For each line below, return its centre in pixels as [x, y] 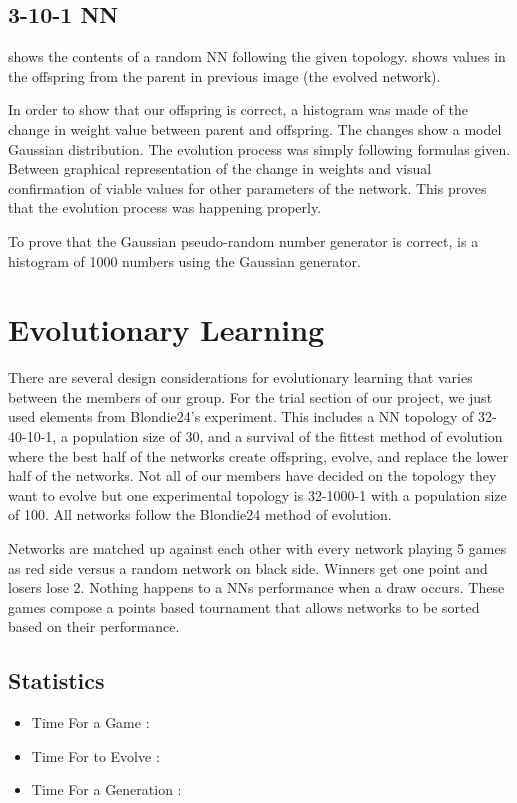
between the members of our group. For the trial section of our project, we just [250, 396]
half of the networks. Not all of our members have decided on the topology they [252, 475]
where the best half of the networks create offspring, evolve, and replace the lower [258, 455]
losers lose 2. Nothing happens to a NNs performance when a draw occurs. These [256, 587]
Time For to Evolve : [95, 755]
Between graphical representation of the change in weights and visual [220, 168]
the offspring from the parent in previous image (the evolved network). [224, 75]
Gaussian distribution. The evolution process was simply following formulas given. [259, 148]
